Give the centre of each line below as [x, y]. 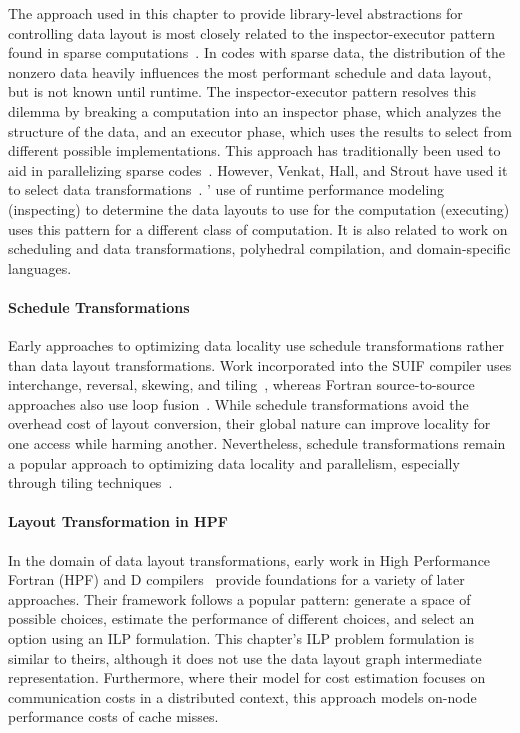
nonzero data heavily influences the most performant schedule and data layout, [250, 71]
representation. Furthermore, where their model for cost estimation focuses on [247, 677]
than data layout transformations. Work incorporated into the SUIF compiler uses [260, 364]
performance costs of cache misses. [113, 716]
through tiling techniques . [90, 482]
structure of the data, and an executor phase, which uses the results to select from [260, 130]
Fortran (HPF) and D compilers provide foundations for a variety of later [236, 579]
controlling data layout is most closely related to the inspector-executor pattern [251, 32]
